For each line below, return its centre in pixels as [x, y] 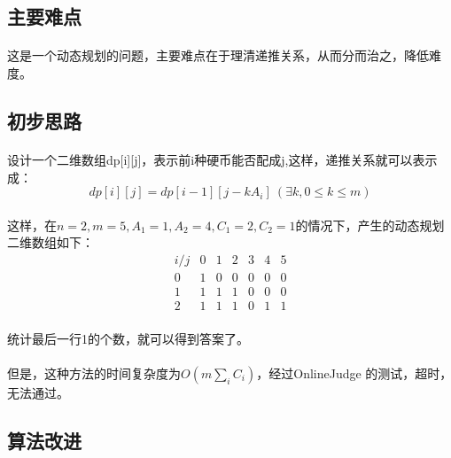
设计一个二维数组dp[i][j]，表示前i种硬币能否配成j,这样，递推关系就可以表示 [222, 159]
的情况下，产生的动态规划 [370, 225]
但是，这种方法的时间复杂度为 [94, 373]
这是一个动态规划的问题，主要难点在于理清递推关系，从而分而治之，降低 [218, 55]
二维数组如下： [51, 242]
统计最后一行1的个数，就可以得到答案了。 [128, 338]
